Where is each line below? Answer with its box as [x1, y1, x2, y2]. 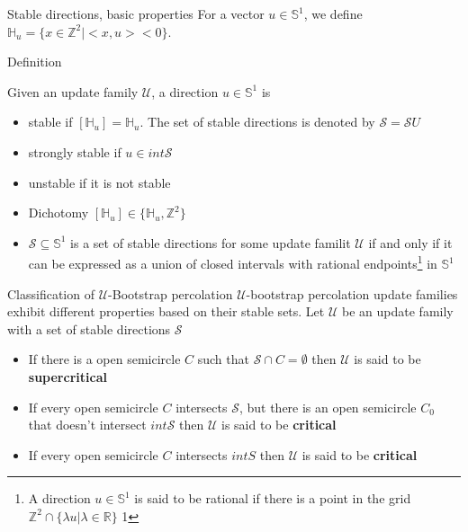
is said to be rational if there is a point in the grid [134, 489, 411, 508]
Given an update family [7, 82, 139, 101]
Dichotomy [28, 203, 89, 222]
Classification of [7, 284, 94, 303]
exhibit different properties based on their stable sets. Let [7, 302, 325, 321]
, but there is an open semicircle [238, 397, 417, 416]
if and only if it [368, 233, 453, 252]
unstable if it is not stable [28, 173, 171, 191]
